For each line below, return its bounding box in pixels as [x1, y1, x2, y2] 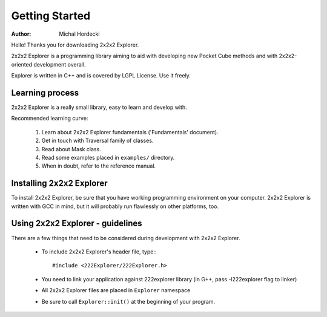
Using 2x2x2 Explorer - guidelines [11, 218, 142, 229]
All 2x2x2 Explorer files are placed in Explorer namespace [41, 287, 191, 294]
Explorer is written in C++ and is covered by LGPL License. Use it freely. [11, 72, 191, 79]
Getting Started [11, 9, 91, 22]
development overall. [33, 60, 86, 68]
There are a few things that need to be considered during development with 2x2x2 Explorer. [11, 234, 240, 241]
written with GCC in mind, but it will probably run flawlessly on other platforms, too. [11, 203, 219, 210]
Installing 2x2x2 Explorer [11, 178, 108, 189]
